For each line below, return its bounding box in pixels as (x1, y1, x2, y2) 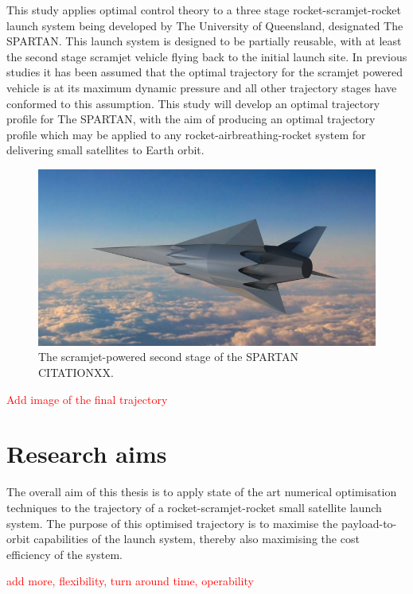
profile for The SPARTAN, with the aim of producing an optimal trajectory (6, 111, 376, 127)
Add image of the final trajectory (6, 390, 168, 407)
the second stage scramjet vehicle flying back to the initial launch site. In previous (6, 48, 407, 64)
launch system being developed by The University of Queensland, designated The (6, 17, 403, 33)
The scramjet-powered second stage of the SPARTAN (38, 348, 298, 365)
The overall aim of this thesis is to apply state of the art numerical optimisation (6, 483, 397, 500)
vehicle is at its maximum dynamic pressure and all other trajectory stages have (6, 79, 397, 95)
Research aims (6, 437, 167, 470)
